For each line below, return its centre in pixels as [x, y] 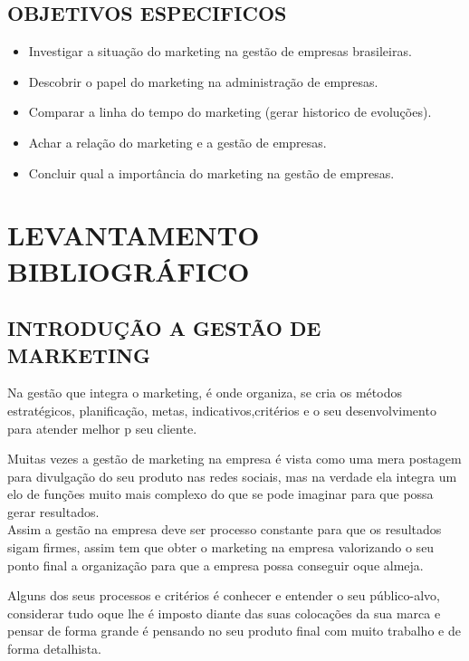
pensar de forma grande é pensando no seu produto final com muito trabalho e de [234, 631]
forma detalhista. [54, 649]
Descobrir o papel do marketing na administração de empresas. [203, 81]
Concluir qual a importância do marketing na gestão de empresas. [211, 172]
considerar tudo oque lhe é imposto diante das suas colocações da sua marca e [224, 613]
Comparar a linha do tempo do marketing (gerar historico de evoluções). [230, 112]
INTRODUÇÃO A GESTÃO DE [164, 328]
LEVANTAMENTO [134, 235]
